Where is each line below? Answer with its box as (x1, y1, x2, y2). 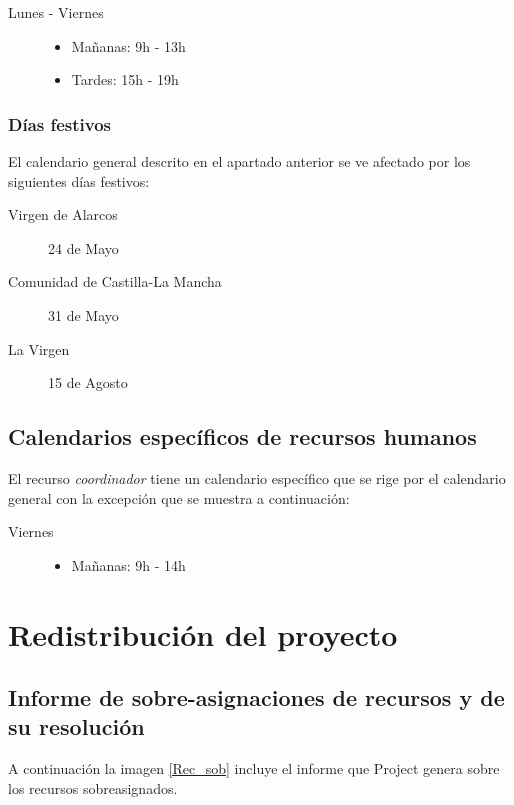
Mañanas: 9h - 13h (71, 35, 186, 56)
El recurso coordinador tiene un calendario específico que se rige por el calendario (8, 467, 506, 488)
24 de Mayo (48, 237, 119, 258)
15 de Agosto (48, 372, 128, 393)
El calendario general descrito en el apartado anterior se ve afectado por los (8, 151, 471, 171)
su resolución (8, 711, 145, 742)
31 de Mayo (48, 304, 119, 325)
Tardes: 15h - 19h (71, 69, 179, 90)
